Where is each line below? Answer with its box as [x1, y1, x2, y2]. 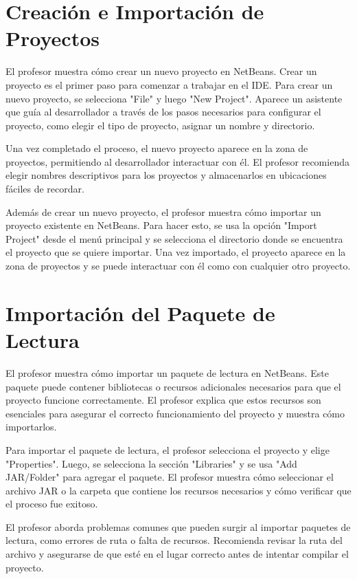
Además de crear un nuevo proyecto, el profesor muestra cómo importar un [5, 204, 321, 219]
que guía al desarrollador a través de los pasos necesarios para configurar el [5, 105, 321, 119]
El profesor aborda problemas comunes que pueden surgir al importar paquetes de [5, 519, 351, 534]
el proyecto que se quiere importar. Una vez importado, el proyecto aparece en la [5, 245, 346, 259]
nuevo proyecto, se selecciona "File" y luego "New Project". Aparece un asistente [5, 91, 343, 105]
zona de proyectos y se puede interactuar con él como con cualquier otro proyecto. [5, 259, 351, 273]
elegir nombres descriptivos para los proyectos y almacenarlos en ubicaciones [5, 168, 327, 182]
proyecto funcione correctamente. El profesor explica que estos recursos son [5, 393, 321, 407]
